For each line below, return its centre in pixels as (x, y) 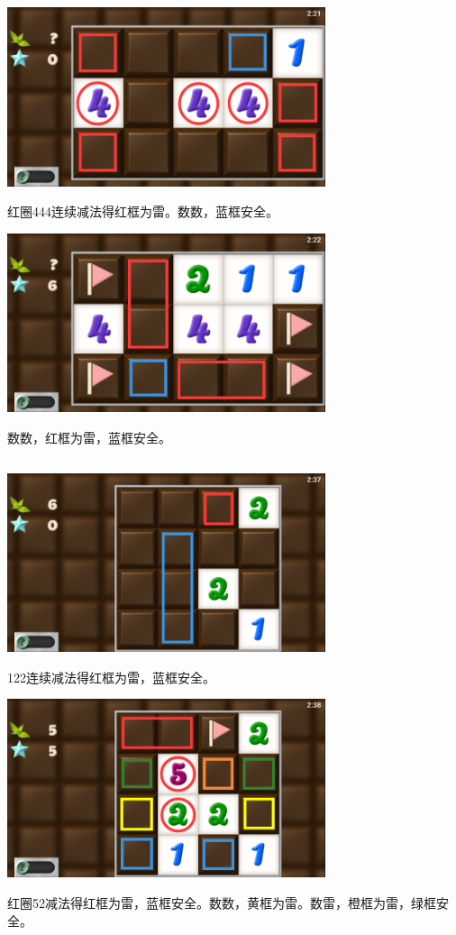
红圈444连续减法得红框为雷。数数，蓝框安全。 (143, 211)
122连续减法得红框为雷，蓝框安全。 (111, 677)
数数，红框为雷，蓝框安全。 (89, 437)
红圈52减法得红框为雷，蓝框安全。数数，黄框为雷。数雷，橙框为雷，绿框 (222, 903)
